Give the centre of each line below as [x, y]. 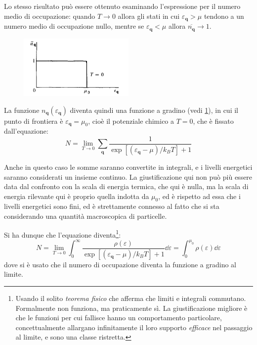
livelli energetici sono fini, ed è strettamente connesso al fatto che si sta [112, 206]
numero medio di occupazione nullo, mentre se [74, 26]
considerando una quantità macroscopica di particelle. [86, 216]
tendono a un [224, 16]
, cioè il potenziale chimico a [131, 121]
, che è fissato [213, 121]
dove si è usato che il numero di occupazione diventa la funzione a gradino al [120, 264]
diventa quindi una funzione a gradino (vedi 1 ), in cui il [154, 110]
